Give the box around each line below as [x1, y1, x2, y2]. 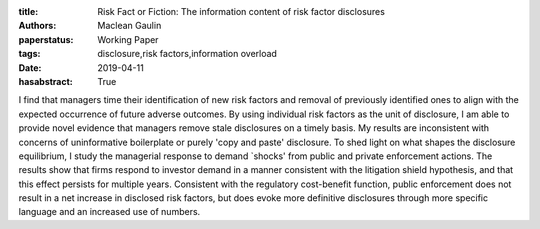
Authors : [18, 20, 57, 32]
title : [18, 6, 39, 17]
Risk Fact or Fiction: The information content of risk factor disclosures [97, 6, 385, 17]
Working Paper [97, 33, 159, 45]
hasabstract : [18, 75, 74, 87]
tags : [18, 48, 41, 60]
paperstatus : [18, 33, 74, 45]
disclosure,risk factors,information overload [97, 48, 277, 60]
